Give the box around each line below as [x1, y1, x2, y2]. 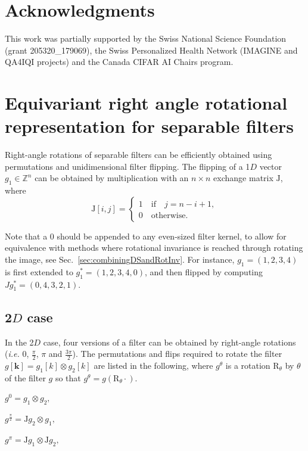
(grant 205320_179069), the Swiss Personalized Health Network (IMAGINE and [5, 43, 298, 56]
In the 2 [5, 335, 34, 348]
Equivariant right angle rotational [5, 91, 288, 115]
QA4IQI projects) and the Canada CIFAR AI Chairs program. [5, 55, 234, 68]
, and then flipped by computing [145, 265, 263, 278]
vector [259, 160, 282, 172]
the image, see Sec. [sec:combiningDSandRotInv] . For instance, [5, 253, 235, 265]
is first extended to [5, 265, 73, 278]
